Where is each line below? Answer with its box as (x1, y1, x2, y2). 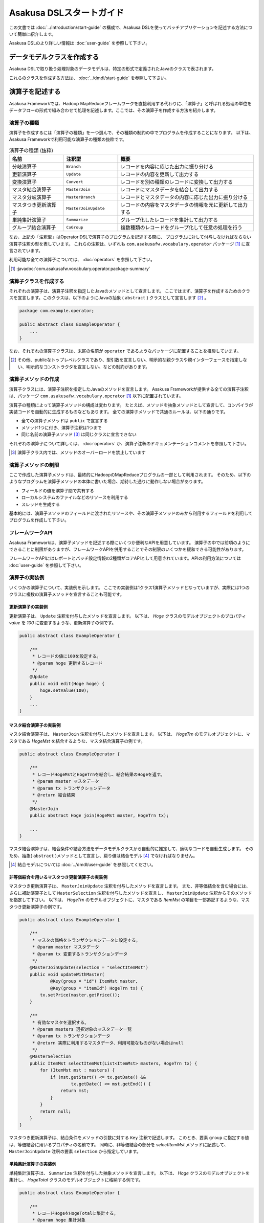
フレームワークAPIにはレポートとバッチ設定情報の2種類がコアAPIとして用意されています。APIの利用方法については (9, 555, 242, 561)
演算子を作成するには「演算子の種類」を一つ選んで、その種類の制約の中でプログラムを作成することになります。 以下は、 (9, 130, 254, 136)
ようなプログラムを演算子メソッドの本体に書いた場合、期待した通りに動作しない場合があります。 (9, 478, 206, 484)
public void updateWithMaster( (29, 972, 105, 977)
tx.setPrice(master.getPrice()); (40, 992, 120, 997)
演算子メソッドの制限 (9, 461, 60, 468)
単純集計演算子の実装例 (9, 1161, 56, 1167)
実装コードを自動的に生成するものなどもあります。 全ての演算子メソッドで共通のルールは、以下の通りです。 (9, 408, 228, 414)
